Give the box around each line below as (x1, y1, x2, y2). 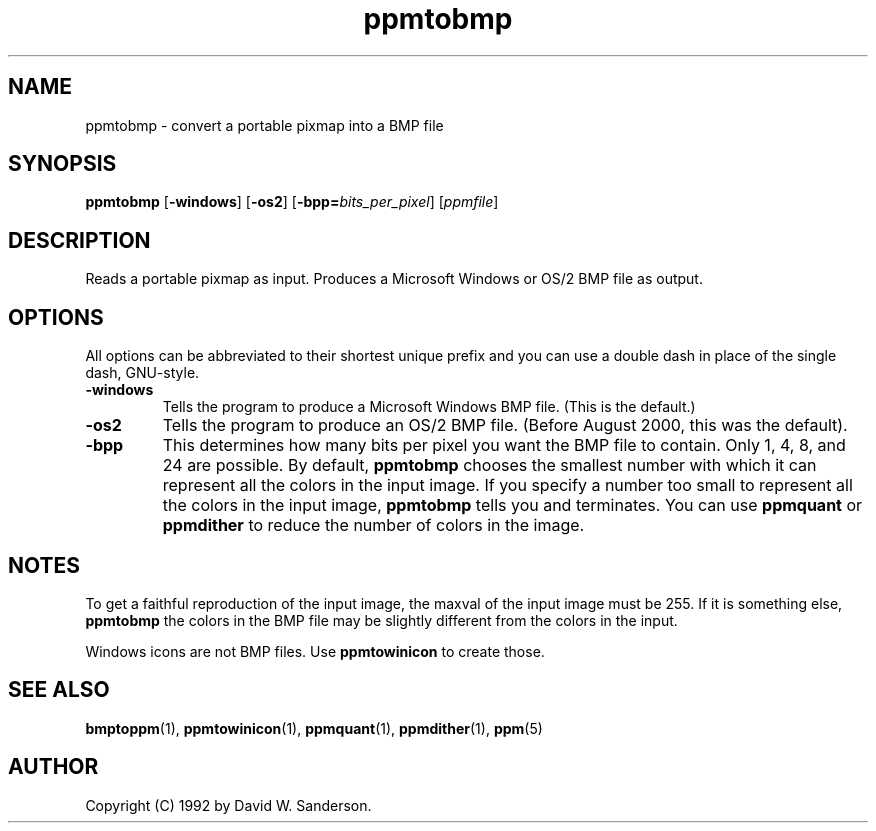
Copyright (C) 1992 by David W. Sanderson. (85, 796, 372, 814)
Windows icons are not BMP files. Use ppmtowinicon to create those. (85, 642, 545, 660)
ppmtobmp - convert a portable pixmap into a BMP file (85, 116, 444, 134)
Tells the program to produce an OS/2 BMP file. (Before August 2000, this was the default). (162, 415, 848, 436)
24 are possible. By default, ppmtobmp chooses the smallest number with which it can (162, 455, 817, 476)
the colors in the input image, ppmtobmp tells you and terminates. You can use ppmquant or (162, 495, 863, 516)
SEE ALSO (8, 677, 110, 703)
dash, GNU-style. (85, 364, 200, 382)
